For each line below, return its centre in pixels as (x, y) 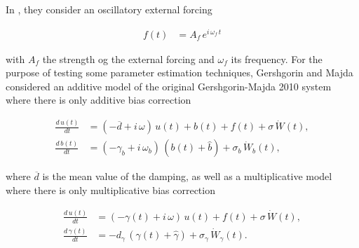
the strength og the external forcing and (128, 58)
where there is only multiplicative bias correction (110, 190)
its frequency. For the (277, 58)
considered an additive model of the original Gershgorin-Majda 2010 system (169, 86)
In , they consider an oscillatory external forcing (109, 9)
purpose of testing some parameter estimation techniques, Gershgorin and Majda (179, 73)
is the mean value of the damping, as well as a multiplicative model (187, 176)
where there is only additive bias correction (99, 100)
